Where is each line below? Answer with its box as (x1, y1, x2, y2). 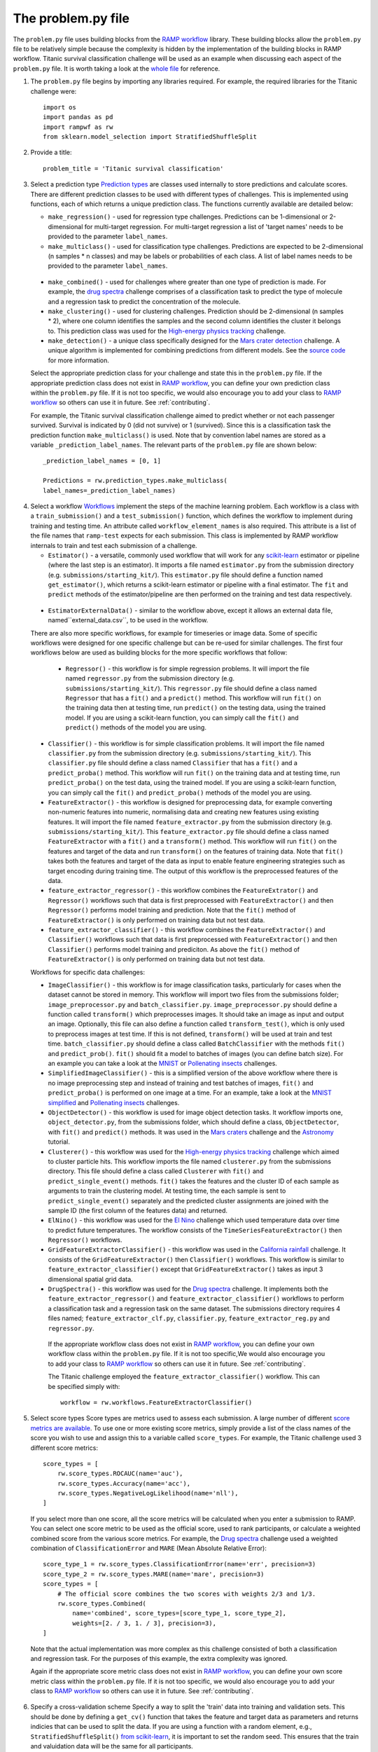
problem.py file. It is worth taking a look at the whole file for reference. (13, 64, 220, 73)
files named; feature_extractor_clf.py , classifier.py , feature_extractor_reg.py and (48, 1314, 330, 1322)
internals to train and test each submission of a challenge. (30, 541, 197, 549)
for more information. (48, 356, 110, 364)
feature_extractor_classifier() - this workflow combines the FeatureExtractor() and (48, 925, 325, 933)
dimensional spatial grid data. (48, 1275, 133, 1283)
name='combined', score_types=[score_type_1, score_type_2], (72, 1609, 287, 1617)
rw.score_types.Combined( (57, 1599, 147, 1608)
